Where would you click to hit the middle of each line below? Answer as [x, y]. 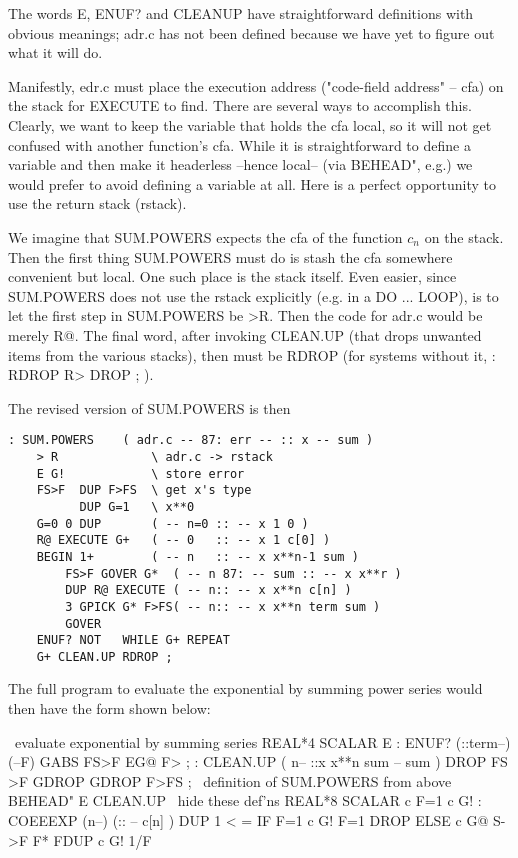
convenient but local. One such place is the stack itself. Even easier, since [232, 276]
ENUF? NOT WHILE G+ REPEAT [133, 640]
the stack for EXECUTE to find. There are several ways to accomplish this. [240, 105]
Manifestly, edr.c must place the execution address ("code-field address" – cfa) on [256, 85]
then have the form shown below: [109, 708]
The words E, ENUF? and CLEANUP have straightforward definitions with [241, 13]
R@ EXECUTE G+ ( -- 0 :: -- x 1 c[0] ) [183, 540]
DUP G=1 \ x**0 [137, 506]
